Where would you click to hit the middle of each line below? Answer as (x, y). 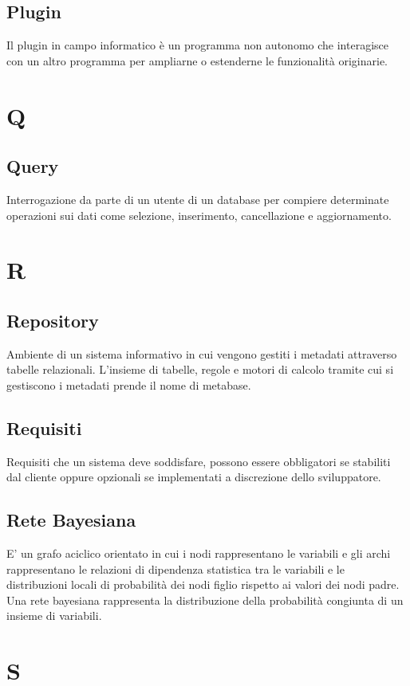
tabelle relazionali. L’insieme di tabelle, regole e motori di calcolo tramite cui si (200, 369)
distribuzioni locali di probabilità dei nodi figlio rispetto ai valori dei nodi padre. (203, 584)
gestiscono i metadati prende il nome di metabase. (129, 384)
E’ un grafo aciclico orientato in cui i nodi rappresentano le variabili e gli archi (199, 553)
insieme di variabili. (54, 615)
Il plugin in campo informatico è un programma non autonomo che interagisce (197, 45)
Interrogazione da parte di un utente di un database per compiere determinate (198, 199)
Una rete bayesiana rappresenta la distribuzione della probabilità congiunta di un (205, 600)
